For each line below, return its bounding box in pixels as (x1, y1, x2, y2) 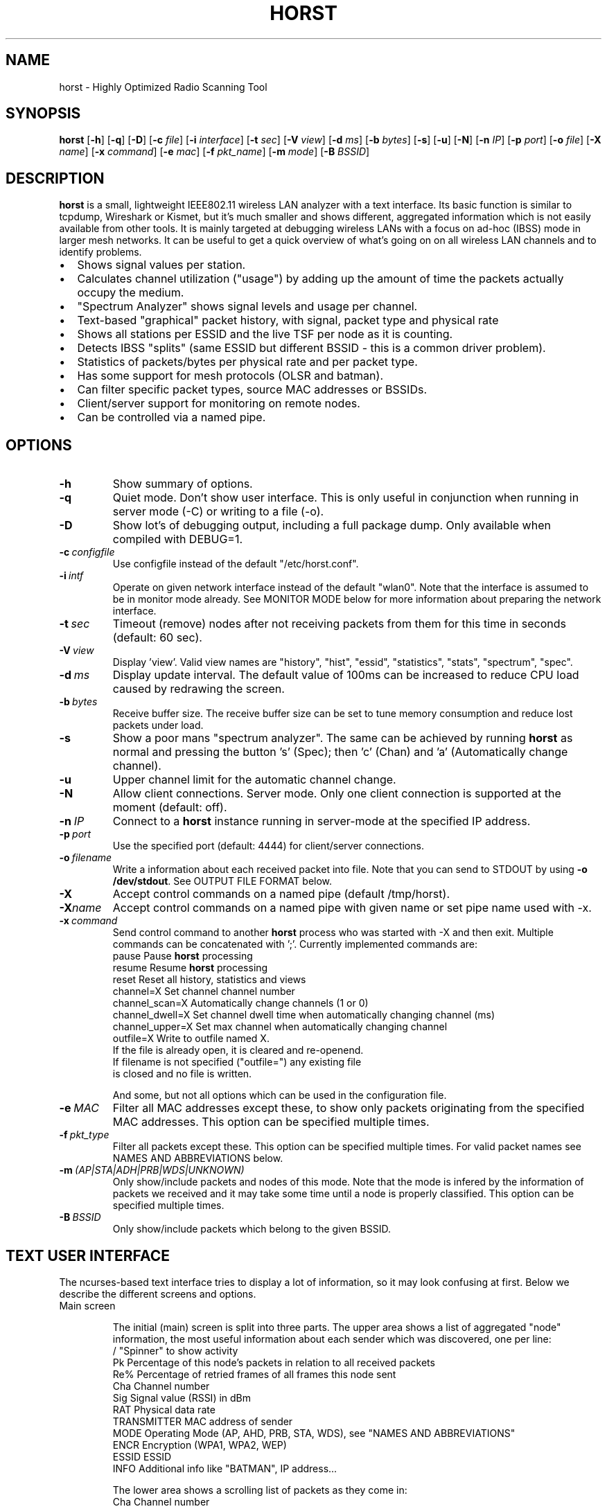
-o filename (59, 851, 112, 864)
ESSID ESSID (112, 1450, 172, 1463)
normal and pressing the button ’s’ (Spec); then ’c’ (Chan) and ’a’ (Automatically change (112, 745, 568, 759)
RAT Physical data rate (112, 1403, 215, 1415)
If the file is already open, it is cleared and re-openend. (112, 1044, 364, 1057)
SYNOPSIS (6, 105, 81, 123)
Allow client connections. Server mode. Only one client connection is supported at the (112, 786, 561, 801)
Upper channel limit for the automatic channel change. (112, 773, 396, 787)
